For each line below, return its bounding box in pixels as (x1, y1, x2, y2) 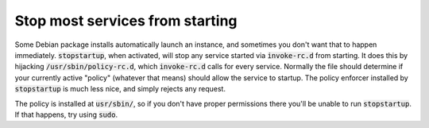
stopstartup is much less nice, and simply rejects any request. (14, 84, 226, 94)
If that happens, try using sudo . (14, 110, 118, 119)
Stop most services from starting (14, 12, 238, 29)
